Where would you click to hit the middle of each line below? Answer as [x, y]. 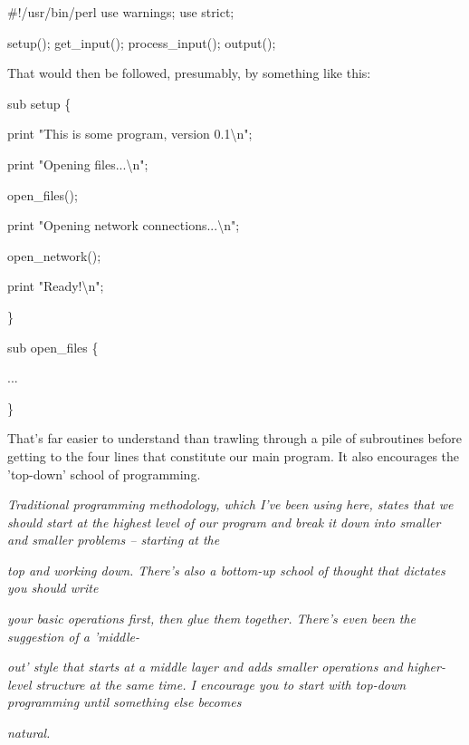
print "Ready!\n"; [56, 286]
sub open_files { [53, 347]
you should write [53, 588]
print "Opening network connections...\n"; [124, 225]
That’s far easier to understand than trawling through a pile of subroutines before [234, 438]
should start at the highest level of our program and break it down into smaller [224, 522]
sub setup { [39, 103]
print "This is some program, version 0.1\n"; [130, 134]
